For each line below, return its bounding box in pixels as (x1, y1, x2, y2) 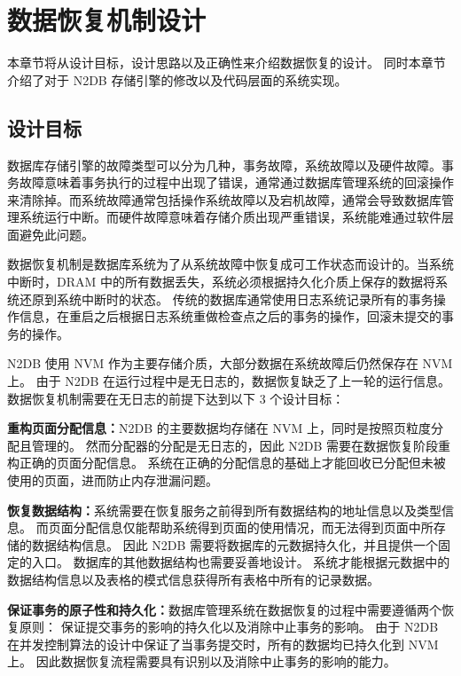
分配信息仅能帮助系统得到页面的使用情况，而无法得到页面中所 (73, 518, 434, 537)
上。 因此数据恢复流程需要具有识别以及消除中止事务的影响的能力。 (7, 652, 396, 671)
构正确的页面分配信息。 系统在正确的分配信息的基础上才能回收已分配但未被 (7, 453, 446, 472)
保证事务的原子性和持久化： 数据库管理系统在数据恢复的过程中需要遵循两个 (7, 600, 441, 618)
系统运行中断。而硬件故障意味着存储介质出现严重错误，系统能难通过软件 (19, 208, 441, 226)
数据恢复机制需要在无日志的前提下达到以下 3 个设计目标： (7, 389, 345, 407)
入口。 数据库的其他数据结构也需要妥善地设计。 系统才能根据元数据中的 (31, 553, 450, 571)
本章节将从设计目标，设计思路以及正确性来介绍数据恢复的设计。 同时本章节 (7, 53, 446, 72)
